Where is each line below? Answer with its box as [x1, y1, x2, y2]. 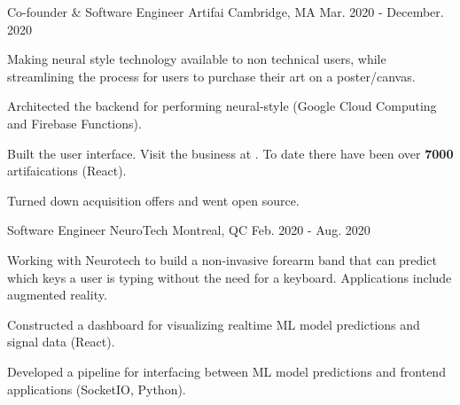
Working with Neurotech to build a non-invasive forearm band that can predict [7, 250, 437, 269]
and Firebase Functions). [7, 113, 142, 132]
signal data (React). [7, 332, 115, 351]
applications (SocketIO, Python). [7, 379, 186, 398]
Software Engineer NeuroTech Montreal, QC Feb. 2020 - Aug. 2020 [7, 221, 370, 239]
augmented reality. [7, 285, 107, 304]
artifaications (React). [7, 161, 127, 180]
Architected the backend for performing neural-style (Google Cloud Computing [7, 97, 437, 115]
